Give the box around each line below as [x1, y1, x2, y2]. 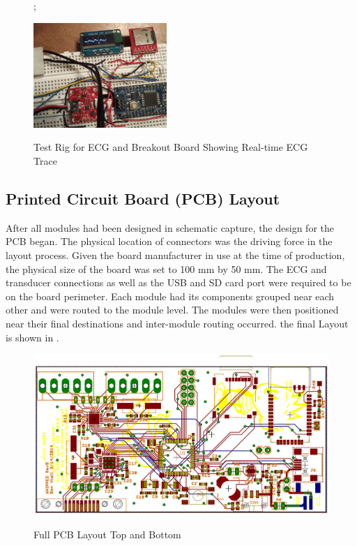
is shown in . [6, 330, 59, 344]
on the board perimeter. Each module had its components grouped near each [6, 288, 335, 303]
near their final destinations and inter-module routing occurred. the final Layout [6, 316, 349, 330]
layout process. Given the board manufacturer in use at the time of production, [6, 247, 345, 262]
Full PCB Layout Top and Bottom [33, 527, 181, 542]
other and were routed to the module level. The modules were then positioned [6, 302, 339, 317]
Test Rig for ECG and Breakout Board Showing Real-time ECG [33, 140, 308, 154]
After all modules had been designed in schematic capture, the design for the [6, 220, 334, 235]
